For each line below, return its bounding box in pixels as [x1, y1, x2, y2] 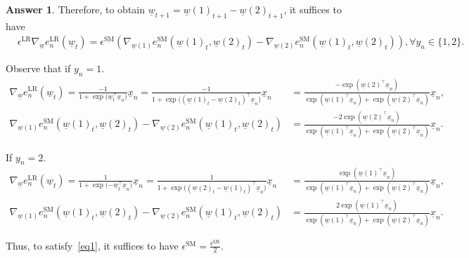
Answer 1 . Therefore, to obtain [6, 2, 146, 16]
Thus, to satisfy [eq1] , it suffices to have [6, 238, 179, 252]
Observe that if [6, 61, 71, 76]
